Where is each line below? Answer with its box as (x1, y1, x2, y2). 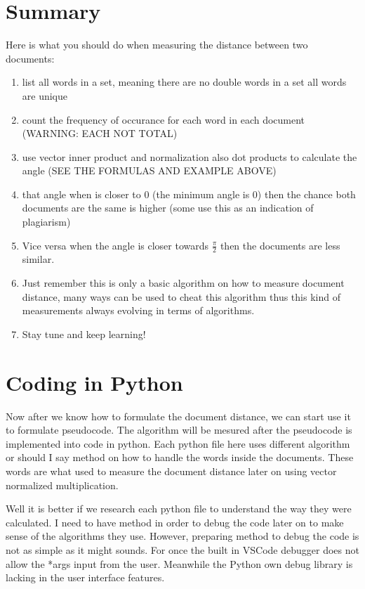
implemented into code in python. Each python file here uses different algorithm (6, 436, 350, 451)
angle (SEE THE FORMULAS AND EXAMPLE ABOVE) (22, 163, 277, 178)
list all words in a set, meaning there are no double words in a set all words (22, 75, 347, 89)
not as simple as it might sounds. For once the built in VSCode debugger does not (6, 542, 359, 557)
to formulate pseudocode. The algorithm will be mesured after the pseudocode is (6, 422, 352, 437)
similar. (22, 252, 55, 266)
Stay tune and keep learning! (22, 326, 146, 341)
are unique (22, 88, 68, 103)
